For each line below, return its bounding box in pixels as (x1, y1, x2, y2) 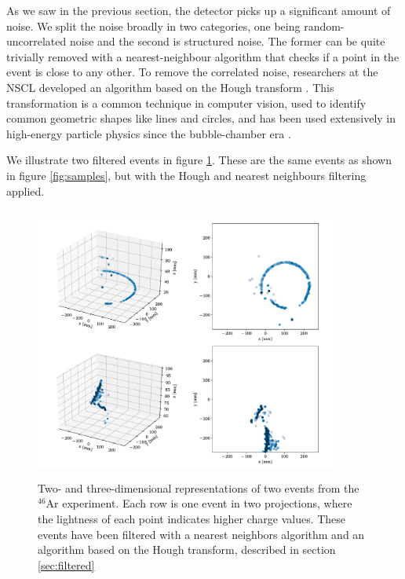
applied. (6, 182, 45, 199)
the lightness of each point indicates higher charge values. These (38, 511, 346, 527)
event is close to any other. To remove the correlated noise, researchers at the (6, 64, 378, 80)
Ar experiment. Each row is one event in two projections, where (46, 495, 352, 511)
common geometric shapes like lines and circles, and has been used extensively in (6, 110, 396, 126)
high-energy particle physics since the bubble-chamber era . (6, 125, 291, 141)
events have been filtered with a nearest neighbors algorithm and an (38, 526, 365, 542)
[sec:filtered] (38, 556, 95, 573)
